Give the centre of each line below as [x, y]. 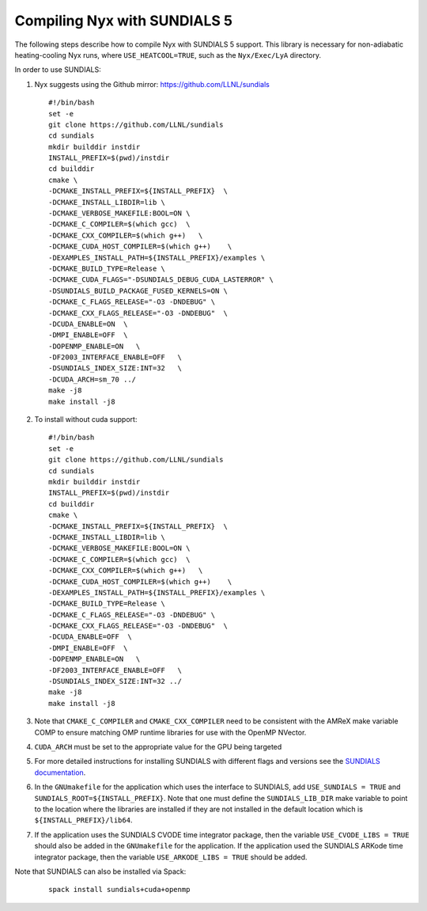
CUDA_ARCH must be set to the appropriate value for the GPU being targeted [158, 746]
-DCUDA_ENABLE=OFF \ [90, 637]
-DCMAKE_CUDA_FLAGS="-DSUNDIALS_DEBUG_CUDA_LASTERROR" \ [161, 280]
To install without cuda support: [86, 419]
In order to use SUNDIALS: [58, 70]
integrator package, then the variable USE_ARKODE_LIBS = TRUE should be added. [171, 857]
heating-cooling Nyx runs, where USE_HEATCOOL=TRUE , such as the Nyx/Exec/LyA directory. [168, 55]
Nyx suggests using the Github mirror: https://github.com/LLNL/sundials [152, 84]
